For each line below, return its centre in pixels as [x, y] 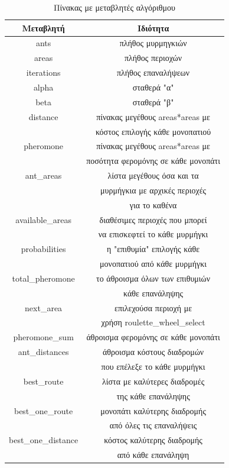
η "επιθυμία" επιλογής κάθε [153, 249]
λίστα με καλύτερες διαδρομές [153, 381]
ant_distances [43, 352]
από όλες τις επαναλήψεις [153, 425]
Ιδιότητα [153, 28]
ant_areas [43, 175]
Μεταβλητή [43, 28]
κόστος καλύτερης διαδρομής [153, 440]
